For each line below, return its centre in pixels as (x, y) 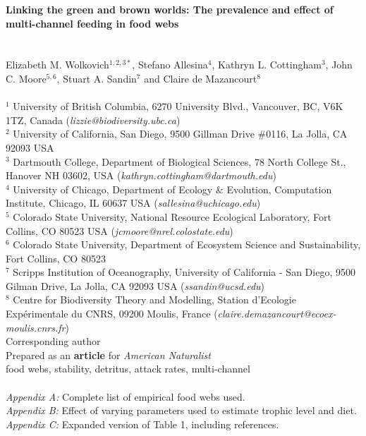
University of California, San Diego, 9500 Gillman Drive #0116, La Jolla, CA (180, 134)
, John (339, 65)
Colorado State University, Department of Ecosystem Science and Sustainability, (187, 244)
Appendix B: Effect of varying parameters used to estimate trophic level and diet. (181, 410)
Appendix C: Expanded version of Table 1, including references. (142, 424)
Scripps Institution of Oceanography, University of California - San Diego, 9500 (184, 272)
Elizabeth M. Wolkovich (57, 65)
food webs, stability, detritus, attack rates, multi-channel (128, 369)
